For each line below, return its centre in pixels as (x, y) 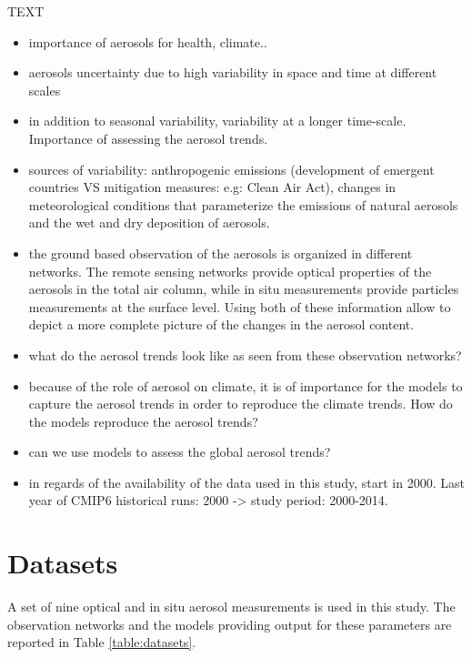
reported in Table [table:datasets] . (102, 642)
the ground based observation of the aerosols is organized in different (221, 253)
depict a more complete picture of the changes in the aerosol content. (221, 324)
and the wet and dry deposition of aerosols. (149, 223)
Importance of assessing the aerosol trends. (148, 138)
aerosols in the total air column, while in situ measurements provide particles (244, 289)
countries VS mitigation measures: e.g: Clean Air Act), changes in (212, 187)
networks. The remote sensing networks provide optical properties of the (230, 271)
